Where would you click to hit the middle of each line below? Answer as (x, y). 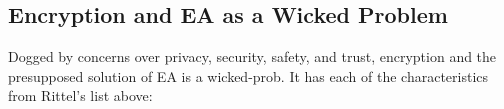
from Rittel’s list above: (80, 95)
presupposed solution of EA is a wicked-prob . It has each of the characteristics (248, 75)
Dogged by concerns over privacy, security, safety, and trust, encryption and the (252, 56)
